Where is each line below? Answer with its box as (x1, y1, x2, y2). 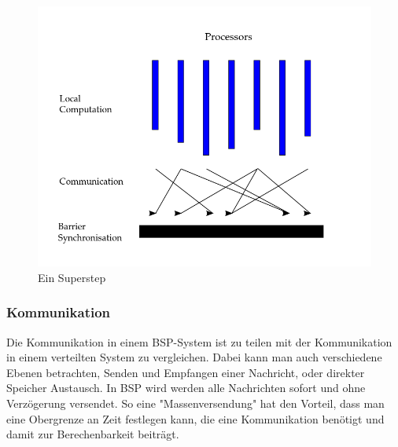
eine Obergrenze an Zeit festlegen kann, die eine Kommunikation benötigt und (6, 410, 385, 427)
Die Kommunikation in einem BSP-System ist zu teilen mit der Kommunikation (6, 333, 392, 350)
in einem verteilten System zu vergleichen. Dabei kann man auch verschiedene (6, 349, 382, 365)
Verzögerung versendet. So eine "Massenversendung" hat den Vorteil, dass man (6, 395, 385, 412)
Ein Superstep (38, 269, 106, 285)
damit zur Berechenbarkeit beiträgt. (6, 426, 179, 442)
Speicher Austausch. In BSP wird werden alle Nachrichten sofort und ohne (6, 379, 366, 396)
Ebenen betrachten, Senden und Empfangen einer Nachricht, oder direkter (6, 364, 365, 380)
